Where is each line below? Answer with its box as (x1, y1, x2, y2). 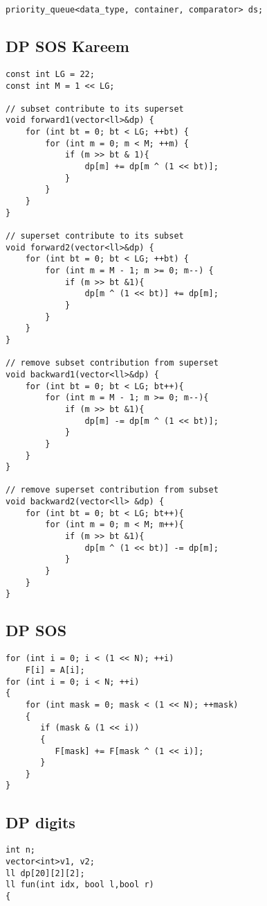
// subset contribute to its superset (6, 103, 184, 114)
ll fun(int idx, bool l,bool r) (6, 880, 154, 890)
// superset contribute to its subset (6, 231, 184, 241)
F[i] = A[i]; (25, 665, 85, 675)
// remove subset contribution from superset (6, 358, 219, 368)
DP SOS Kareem (6, 35, 129, 57)
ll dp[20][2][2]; (6, 868, 85, 878)
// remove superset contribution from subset (6, 485, 219, 495)
